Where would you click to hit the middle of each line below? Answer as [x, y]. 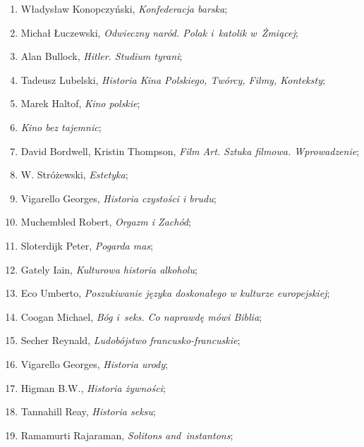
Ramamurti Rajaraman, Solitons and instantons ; [127, 435]
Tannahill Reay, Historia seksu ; [88, 411]
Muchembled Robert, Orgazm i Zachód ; [106, 222]
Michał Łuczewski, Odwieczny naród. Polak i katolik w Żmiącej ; [159, 32]
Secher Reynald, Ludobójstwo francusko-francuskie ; [131, 340]
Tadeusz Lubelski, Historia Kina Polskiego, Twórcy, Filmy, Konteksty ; [173, 79]
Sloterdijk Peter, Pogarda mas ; [87, 245]
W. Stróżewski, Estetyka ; [74, 174]
